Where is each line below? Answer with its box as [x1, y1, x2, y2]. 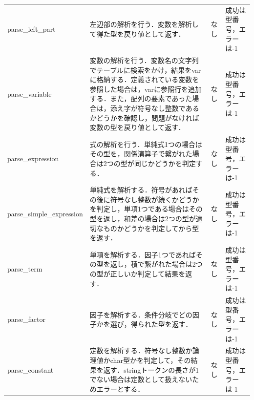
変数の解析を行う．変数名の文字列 [89, 55, 199, 65]
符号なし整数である [137, 103, 199, 113]
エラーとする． [96, 383, 145, 394]
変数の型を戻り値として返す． [89, 122, 185, 132]
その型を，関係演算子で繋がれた [89, 148, 192, 159]
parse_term [7, 264, 42, 274]
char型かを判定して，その [110, 355, 191, 365]
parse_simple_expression [7, 209, 83, 219]
